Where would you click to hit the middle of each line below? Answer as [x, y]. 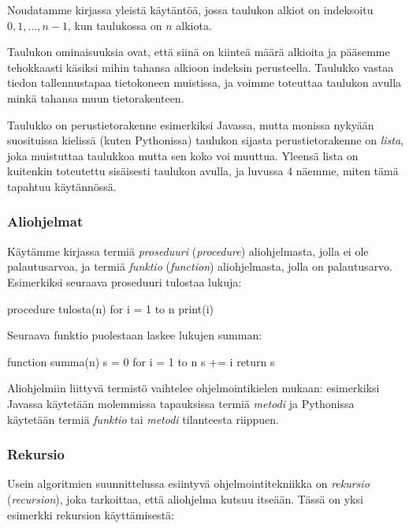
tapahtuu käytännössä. [62, 186]
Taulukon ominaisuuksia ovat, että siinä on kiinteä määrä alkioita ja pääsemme [199, 52]
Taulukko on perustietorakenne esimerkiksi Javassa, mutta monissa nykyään [191, 124]
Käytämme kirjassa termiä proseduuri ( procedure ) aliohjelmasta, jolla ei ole [188, 251]
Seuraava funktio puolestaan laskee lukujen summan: [135, 335]
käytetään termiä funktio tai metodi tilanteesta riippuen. [143, 419]
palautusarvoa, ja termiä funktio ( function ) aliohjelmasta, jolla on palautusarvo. [200, 266]
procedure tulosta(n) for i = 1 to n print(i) [110, 308]
